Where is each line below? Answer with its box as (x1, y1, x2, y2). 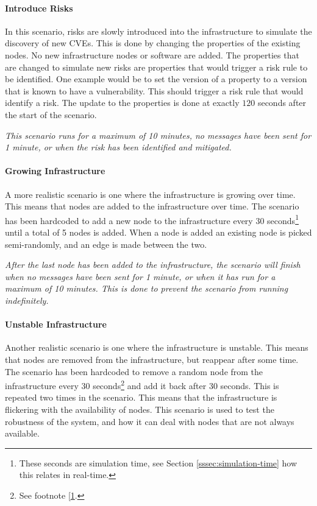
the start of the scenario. (5, 108, 97, 121)
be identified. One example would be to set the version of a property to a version (5, 72, 307, 85)
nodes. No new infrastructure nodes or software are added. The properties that (5, 48, 299, 61)
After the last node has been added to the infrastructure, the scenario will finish (5, 258, 301, 271)
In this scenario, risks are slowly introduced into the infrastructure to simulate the (5, 24, 312, 37)
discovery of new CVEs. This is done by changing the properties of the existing (5, 37, 301, 49)
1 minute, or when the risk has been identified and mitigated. (5, 141, 232, 153)
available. (5, 427, 40, 440)
